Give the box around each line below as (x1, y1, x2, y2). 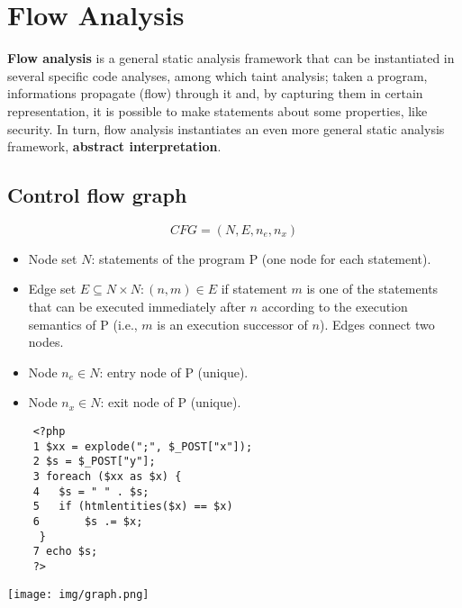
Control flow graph (7, 181, 187, 209)
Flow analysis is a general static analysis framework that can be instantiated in (7, 49, 455, 68)
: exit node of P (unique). (100, 393, 241, 412)
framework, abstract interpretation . (7, 137, 222, 156)
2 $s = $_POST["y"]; (32, 455, 156, 468)
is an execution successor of (157, 314, 308, 333)
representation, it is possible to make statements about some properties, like (7, 101, 428, 120)
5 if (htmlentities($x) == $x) (32, 500, 233, 513)
